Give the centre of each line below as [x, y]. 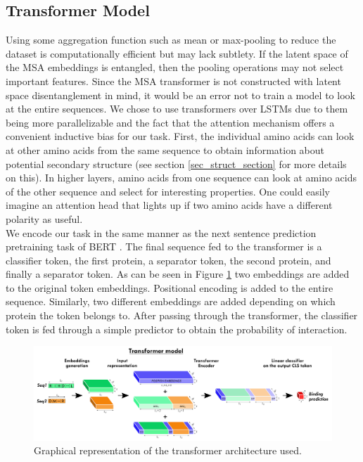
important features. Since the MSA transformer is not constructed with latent [173, 81]
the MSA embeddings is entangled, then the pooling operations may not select [175, 67]
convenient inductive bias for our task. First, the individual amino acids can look [180, 136]
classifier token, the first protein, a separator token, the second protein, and [168, 260]
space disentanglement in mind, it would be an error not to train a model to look [180, 95]
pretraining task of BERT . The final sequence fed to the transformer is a [164, 246]
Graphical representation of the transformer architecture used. [168, 450]
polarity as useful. [44, 218]
